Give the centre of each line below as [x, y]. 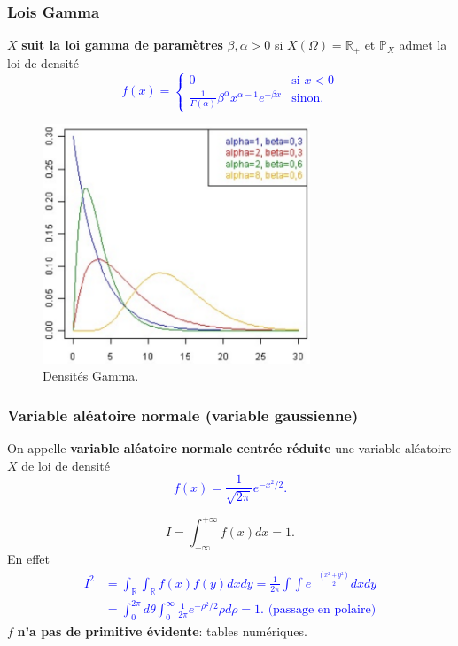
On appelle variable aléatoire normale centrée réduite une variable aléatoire [229, 448]
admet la [423, 45]
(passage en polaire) [322, 610]
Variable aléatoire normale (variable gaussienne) [183, 415]
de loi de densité [66, 465]
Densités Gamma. [91, 376]
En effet [29, 559]
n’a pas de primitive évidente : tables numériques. [162, 631]
